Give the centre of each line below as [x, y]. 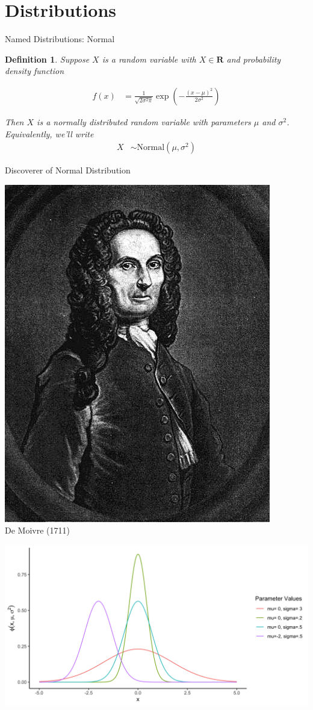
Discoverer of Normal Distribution [68, 170]
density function [35, 71]
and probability [254, 59]
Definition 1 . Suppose [47, 59]
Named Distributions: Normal [60, 39]
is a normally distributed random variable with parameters [144, 121]
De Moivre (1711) [37, 530]
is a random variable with [149, 59]
